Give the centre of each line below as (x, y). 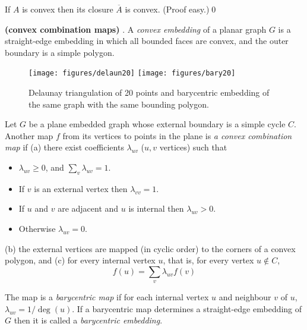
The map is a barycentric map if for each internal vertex (107, 297)
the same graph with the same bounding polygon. (119, 104)
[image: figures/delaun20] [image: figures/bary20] (132, 73)
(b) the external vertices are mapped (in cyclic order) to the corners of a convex (150, 248)
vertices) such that (193, 147)
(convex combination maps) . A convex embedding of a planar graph (136, 29)
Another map (29, 135)
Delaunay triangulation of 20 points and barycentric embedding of (149, 92)
